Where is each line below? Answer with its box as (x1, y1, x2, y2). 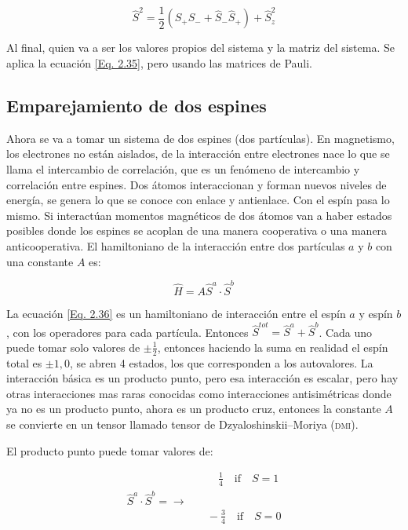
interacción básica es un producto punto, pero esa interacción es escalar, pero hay (6, 370, 399, 386)
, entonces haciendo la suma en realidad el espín (157, 338, 388, 355)
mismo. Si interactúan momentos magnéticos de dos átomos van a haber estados (6, 207, 392, 223)
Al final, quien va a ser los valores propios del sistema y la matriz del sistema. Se (6, 39, 395, 56)
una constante (6, 253, 74, 269)
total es (6, 354, 42, 371)
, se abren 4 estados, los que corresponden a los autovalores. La (69, 354, 373, 371)
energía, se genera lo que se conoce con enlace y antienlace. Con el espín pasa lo (6, 192, 390, 208)
